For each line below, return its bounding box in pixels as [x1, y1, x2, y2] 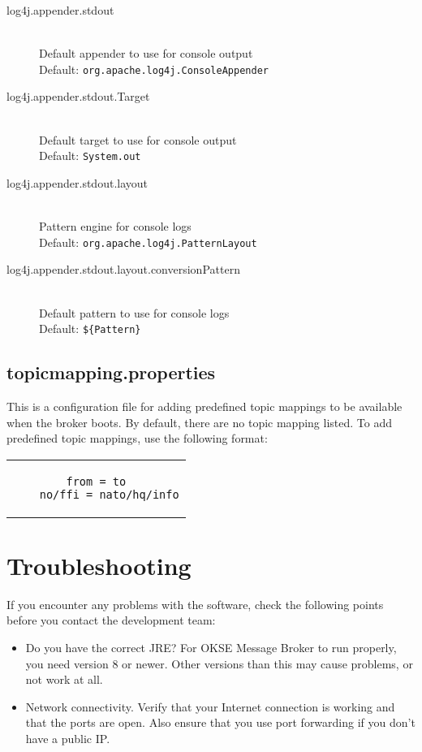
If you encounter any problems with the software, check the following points [6, 595, 384, 612]
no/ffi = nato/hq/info [39, 487, 179, 501]
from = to [66, 474, 127, 488]
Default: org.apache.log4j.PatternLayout [39, 233, 257, 250]
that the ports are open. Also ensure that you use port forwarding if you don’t [25, 714, 416, 731]
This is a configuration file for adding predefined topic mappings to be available [6, 397, 403, 414]
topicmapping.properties [6, 360, 216, 385]
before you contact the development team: [6, 612, 216, 629]
